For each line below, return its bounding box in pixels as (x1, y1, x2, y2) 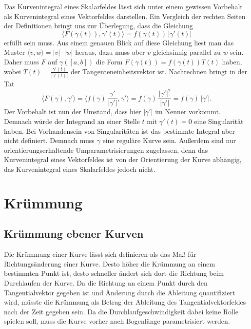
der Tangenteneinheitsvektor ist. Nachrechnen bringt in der (70, 66, 247, 76)
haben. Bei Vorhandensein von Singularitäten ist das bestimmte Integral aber (4, 125, 235, 136)
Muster (4, 47, 25, 57)
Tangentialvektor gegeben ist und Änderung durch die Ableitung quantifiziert (4, 287, 235, 297)
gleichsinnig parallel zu (153, 47, 221, 57)
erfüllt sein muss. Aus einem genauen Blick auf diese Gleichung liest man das (4, 37, 234, 47)
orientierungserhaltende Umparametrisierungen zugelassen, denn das (4, 144, 208, 155)
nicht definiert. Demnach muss (4, 135, 95, 145)
